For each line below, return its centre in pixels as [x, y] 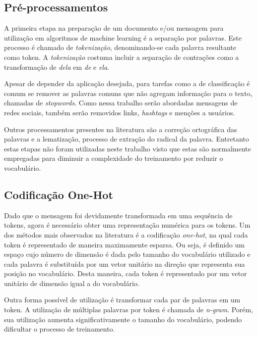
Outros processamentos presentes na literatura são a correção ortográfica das [121, 129]
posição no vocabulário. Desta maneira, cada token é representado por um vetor [126, 273]
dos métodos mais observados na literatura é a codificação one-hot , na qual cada [126, 234]
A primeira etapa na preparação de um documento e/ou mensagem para [114, 28]
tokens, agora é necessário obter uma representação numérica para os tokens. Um [127, 225]
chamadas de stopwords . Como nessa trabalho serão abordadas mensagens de [121, 103]
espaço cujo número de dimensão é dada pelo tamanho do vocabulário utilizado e [127, 254]
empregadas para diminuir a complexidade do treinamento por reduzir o [114, 158]
